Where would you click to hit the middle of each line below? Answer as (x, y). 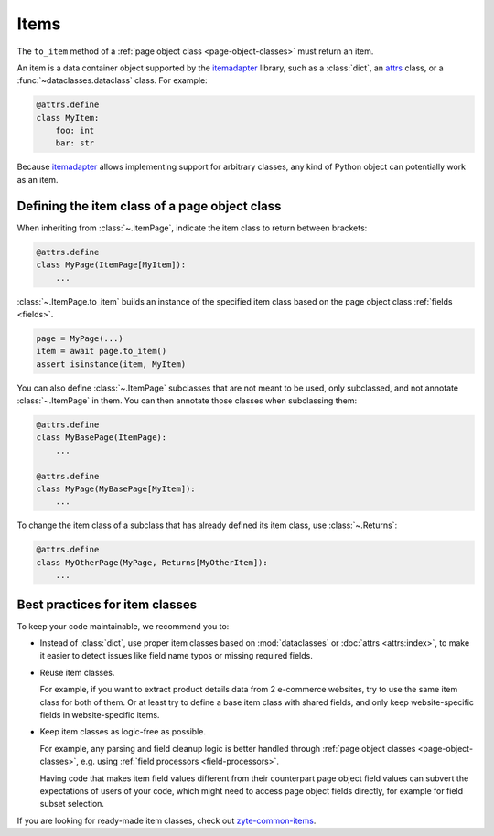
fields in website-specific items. (100, 714)
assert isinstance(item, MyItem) (111, 364)
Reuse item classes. (77, 672)
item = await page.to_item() (102, 351)
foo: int (75, 131)
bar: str (75, 143)
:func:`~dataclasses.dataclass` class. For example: (112, 80)
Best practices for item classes (107, 604)
